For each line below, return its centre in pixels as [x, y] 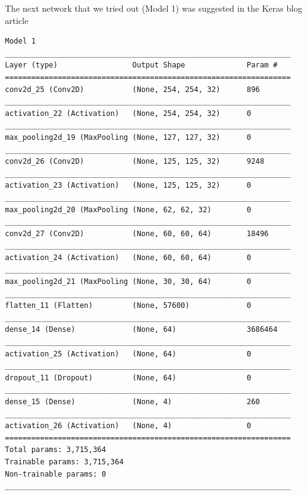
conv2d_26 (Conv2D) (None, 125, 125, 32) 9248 [135, 162]
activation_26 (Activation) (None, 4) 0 [128, 426]
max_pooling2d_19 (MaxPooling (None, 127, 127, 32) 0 [128, 137]
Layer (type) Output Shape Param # [141, 65]
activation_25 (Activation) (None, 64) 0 [128, 354]
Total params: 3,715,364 [56, 450]
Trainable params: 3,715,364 [64, 462]
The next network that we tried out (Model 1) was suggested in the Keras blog [154, 8]
